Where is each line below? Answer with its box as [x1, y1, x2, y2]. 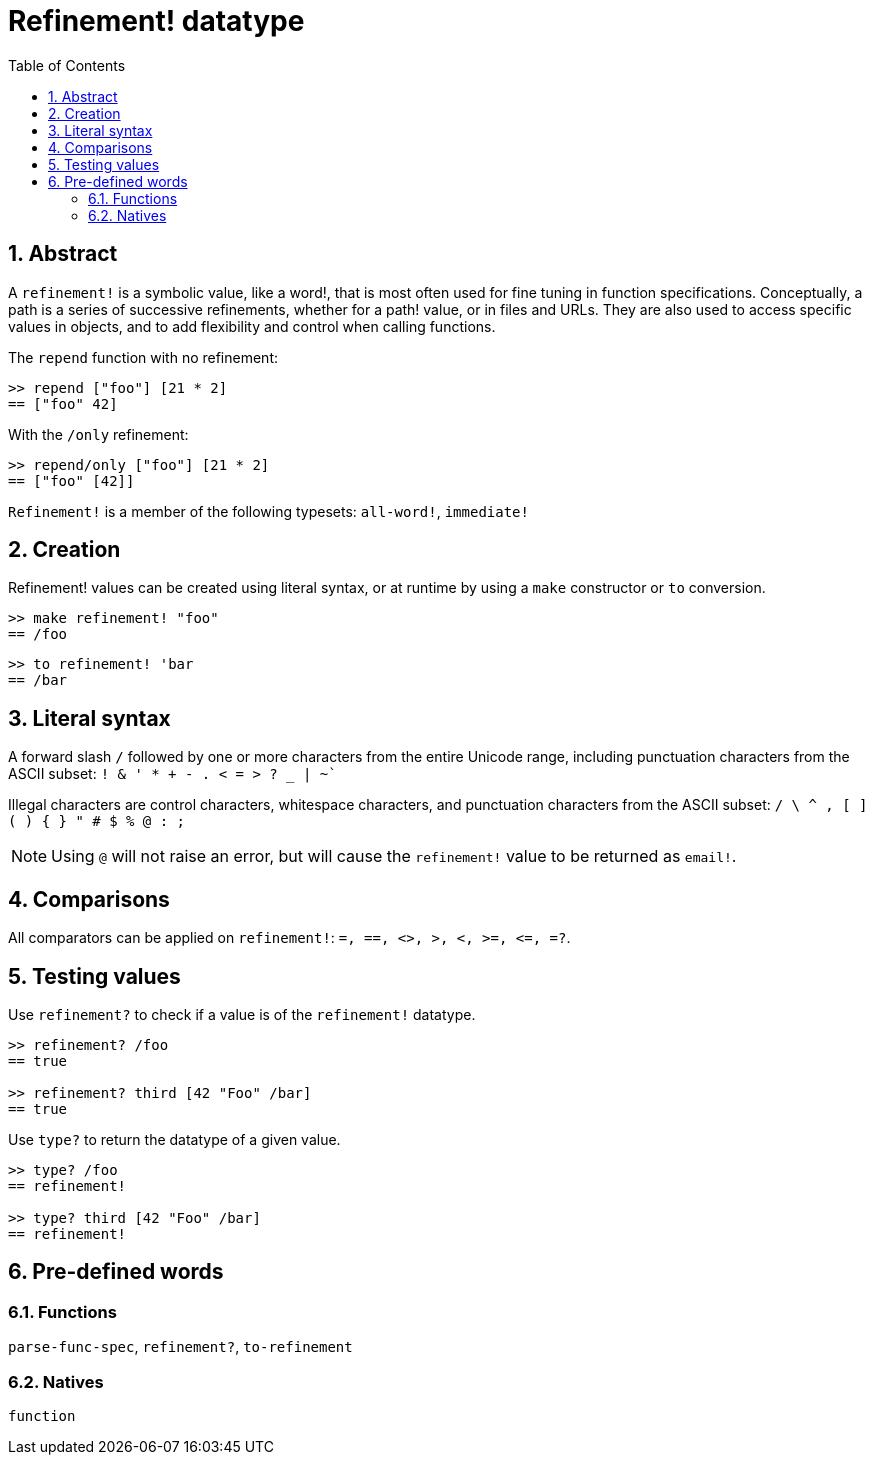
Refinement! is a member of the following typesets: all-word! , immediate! [8, 502, 529, 520]
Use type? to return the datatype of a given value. [8, 1130, 341, 1148]
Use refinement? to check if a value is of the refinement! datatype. [8, 1005, 476, 1023]
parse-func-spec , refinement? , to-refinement [8, 1338, 353, 1356]
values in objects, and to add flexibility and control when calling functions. [8, 317, 496, 335]
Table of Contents [8, 56, 126, 74]
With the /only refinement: [8, 425, 189, 443]
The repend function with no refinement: [8, 348, 279, 366]
